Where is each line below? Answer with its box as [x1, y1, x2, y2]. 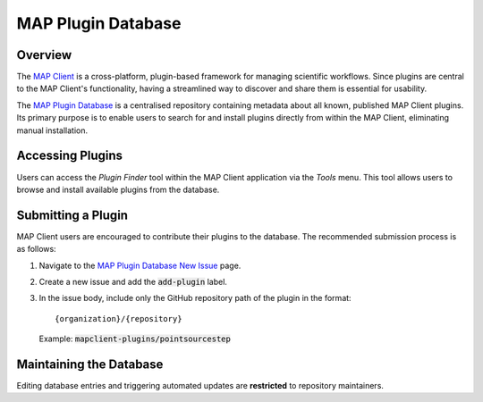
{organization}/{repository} [55, 314, 182, 323]
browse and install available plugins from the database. [16, 184, 220, 195]
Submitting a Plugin [16, 207, 129, 222]
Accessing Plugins [16, 148, 123, 163]
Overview [16, 47, 72, 63]
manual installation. [16, 125, 89, 136]
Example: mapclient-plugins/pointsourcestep [38, 333, 232, 344]
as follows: [16, 244, 57, 255]
